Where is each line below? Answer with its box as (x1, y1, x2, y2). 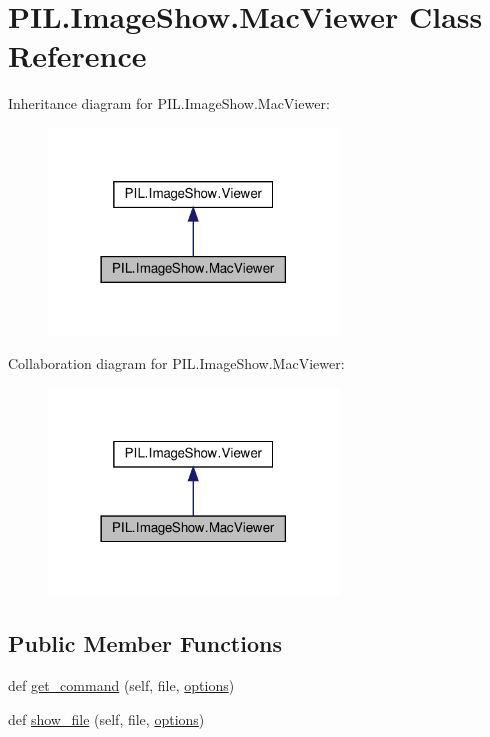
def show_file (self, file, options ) (8, 708, 205, 729)
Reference (8, 35, 147, 76)
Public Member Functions (8, 628, 282, 659)
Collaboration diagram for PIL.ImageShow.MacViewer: (8, 353, 345, 374)
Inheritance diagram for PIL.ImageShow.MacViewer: (8, 93, 330, 114)
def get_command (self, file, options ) (8, 675, 235, 696)
